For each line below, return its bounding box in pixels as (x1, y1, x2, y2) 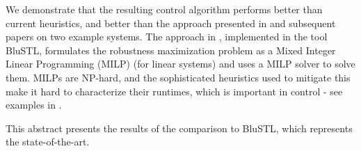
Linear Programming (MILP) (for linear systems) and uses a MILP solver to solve (6, 56, 355, 71)
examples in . (6, 97, 62, 112)
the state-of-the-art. (6, 134, 90, 149)
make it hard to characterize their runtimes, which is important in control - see (6, 84, 343, 98)
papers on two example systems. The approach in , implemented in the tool (6, 29, 328, 44)
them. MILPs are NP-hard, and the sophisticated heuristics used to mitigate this (6, 70, 351, 84)
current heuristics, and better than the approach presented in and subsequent (6, 15, 336, 30)
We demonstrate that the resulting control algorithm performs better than (6, 2, 323, 16)
